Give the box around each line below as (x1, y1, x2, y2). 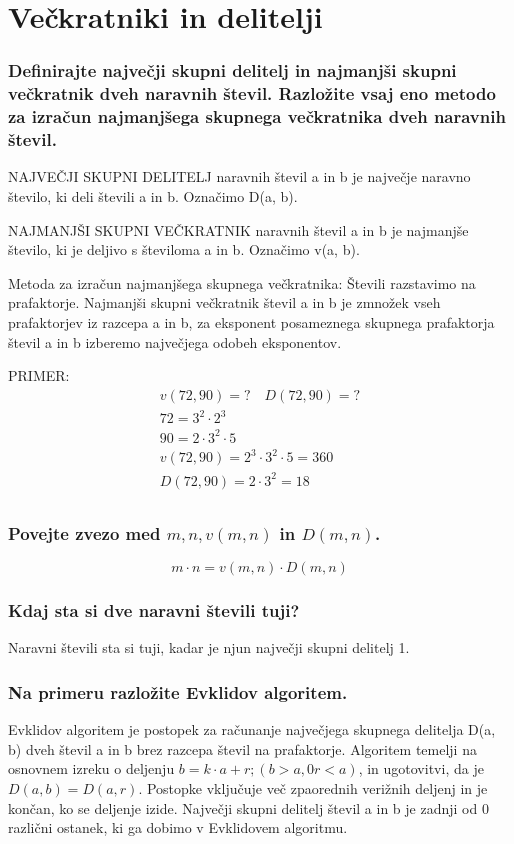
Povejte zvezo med (8, 520, 161, 545)
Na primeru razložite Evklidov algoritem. (8, 679, 348, 704)
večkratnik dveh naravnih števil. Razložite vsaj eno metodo (8, 81, 496, 106)
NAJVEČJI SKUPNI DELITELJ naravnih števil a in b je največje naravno (8, 166, 471, 187)
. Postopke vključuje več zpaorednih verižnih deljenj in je (138, 777, 488, 798)
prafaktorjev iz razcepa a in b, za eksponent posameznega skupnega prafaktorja (8, 311, 495, 332)
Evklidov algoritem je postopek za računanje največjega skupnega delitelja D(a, (8, 719, 496, 740)
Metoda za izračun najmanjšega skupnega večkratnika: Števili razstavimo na (8, 272, 476, 293)
